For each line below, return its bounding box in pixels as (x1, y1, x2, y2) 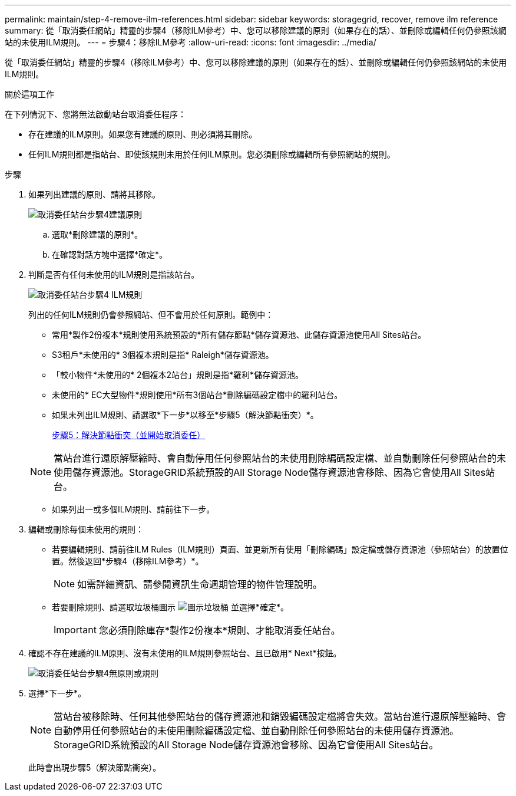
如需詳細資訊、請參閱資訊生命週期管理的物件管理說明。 (77, 578, 323, 590)
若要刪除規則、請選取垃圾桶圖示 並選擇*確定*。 (52, 602, 289, 612)
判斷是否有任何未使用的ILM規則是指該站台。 (28, 269, 200, 279)
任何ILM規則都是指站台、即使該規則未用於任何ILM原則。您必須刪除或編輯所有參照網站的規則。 (28, 149, 395, 159)
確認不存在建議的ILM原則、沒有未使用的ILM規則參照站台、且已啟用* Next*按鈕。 (28, 648, 342, 658)
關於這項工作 (5, 89, 54, 99)
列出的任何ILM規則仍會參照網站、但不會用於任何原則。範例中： (28, 310, 274, 320)
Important (54, 624, 97, 636)
